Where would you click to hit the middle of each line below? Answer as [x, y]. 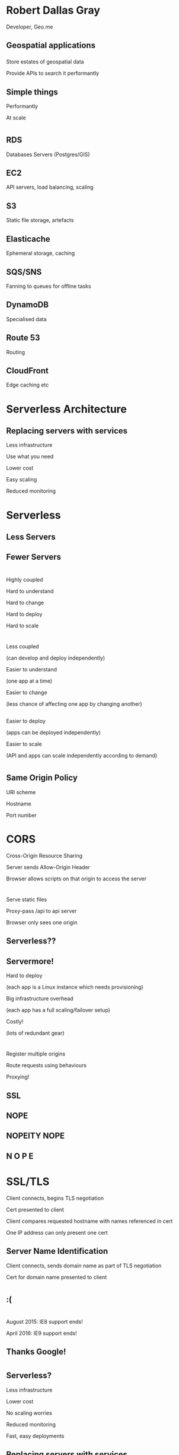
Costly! [15, 1022]
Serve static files [27, 899]
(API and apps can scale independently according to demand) [82, 756]
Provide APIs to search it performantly [53, 73]
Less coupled [23, 646]
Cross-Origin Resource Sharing [44, 855]
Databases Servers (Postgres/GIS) [48, 154]
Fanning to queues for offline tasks [49, 286]
